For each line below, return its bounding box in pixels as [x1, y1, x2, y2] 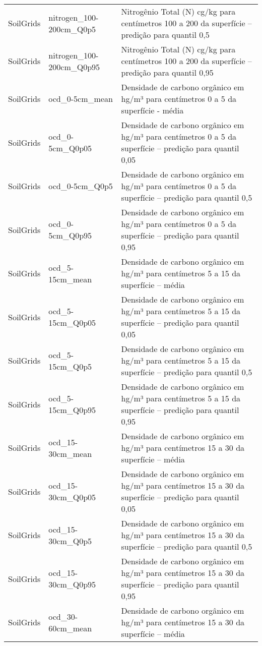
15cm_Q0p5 [48, 360, 92, 372]
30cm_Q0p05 [48, 491, 96, 503]
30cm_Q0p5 [48, 535, 92, 547]
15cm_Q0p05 [48, 317, 96, 328]
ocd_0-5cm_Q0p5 [48, 180, 113, 192]
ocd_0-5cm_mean [48, 93, 113, 104]
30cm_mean [48, 447, 92, 459]
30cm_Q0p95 [48, 578, 96, 590]
